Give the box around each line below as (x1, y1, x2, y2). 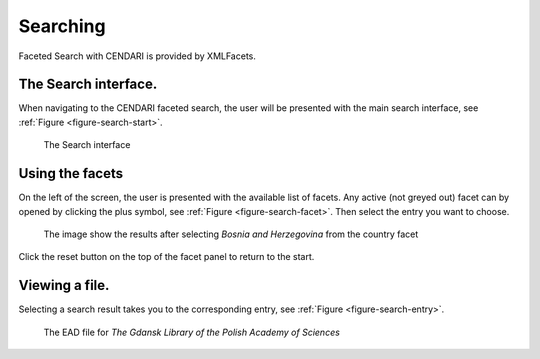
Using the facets (18, 165, 124, 182)
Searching (18, 15, 106, 37)
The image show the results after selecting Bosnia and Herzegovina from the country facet (43, 228, 419, 240)
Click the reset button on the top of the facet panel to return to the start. (18, 251, 315, 263)
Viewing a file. (18, 277, 110, 294)
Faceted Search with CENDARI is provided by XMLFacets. (18, 50, 257, 62)
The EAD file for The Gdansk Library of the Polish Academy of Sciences (43, 326, 340, 338)
